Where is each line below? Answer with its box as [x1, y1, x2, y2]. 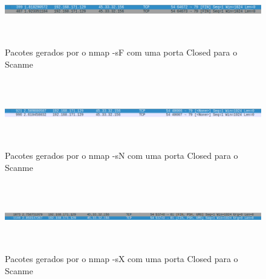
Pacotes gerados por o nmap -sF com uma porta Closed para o [5, 45, 238, 58]
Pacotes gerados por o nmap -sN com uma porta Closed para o [5, 149, 238, 162]
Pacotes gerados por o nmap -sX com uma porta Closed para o [5, 252, 238, 265]
